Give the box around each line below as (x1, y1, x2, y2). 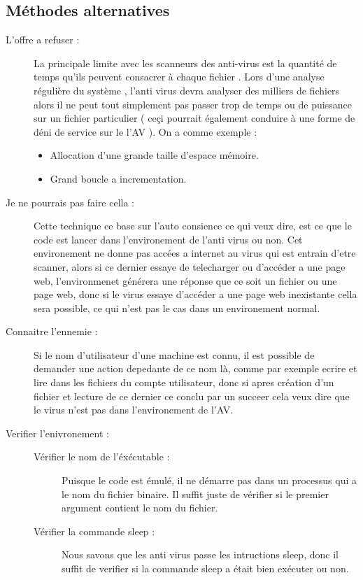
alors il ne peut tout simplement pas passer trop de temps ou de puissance (34, 97, 352, 111)
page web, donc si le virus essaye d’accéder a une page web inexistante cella (34, 287, 357, 302)
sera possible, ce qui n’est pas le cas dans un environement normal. (34, 300, 320, 315)
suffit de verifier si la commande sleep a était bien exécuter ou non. (62, 561, 349, 576)
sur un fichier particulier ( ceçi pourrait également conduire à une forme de (34, 111, 355, 125)
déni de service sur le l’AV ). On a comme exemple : (34, 124, 257, 139)
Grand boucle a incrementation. (50, 171, 187, 185)
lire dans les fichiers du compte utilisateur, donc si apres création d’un (34, 375, 334, 390)
